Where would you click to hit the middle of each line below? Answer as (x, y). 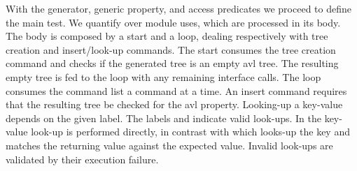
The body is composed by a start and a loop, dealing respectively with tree (167, 36)
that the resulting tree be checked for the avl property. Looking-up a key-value (174, 104)
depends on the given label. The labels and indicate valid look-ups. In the (163, 118)
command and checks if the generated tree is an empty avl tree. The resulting (172, 63)
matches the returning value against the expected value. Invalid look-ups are (169, 145)
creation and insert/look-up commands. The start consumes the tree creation (171, 49)
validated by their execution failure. (82, 159)
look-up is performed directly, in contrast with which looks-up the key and (190, 132)
